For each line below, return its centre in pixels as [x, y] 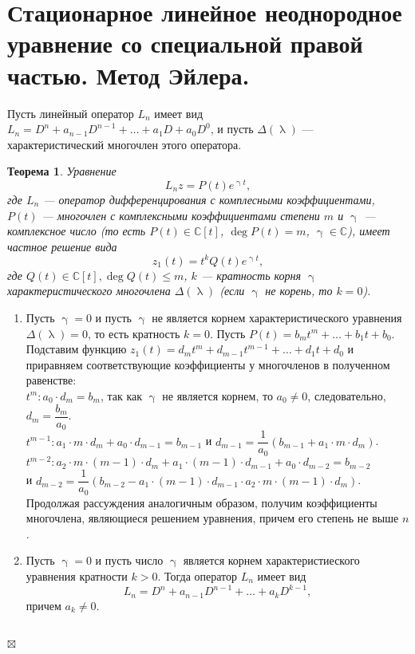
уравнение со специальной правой [185, 43]
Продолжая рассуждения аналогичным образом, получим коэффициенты [202, 502]
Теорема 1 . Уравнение [62, 171]
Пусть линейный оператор [71, 113]
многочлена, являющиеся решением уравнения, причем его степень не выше [212, 518]
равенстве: [51, 380]
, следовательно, [347, 395]
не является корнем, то [217, 395]
